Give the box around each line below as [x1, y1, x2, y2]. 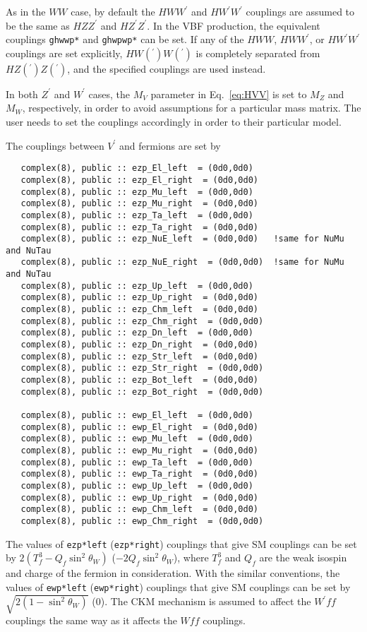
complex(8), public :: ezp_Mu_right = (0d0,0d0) [20, 198, 258, 209]
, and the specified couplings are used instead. [67, 61, 266, 76]
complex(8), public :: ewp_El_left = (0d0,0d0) [20, 410, 253, 420]
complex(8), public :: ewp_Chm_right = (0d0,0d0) [20, 515, 264, 526]
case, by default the [71, 4, 155, 18]
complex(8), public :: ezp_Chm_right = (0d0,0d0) [20, 316, 264, 326]
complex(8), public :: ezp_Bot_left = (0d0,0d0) [20, 375, 258, 386]
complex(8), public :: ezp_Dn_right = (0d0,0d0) [20, 340, 258, 350]
